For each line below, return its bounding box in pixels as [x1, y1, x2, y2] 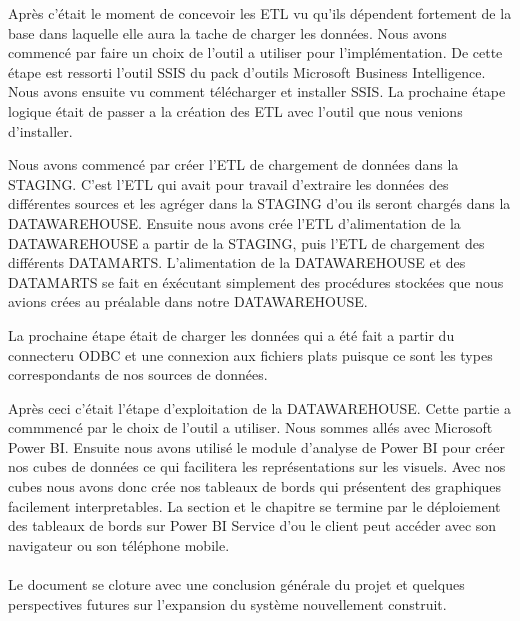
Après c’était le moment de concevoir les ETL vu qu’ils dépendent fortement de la [8, 3, 512, 23]
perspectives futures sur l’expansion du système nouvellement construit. [8, 593, 447, 614]
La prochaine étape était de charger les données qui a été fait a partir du [8, 324, 455, 345]
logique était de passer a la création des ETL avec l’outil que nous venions [8, 100, 463, 121]
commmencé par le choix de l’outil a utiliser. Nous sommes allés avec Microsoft [8, 417, 493, 438]
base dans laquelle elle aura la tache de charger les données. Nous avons [8, 22, 447, 43]
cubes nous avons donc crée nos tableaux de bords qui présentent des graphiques [8, 476, 502, 497]
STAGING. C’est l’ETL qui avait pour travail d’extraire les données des [8, 173, 449, 194]
